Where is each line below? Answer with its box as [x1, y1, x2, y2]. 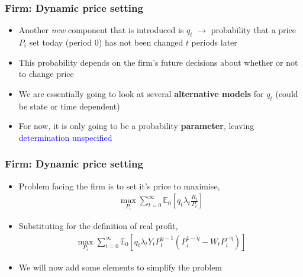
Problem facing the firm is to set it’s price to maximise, [18, 179, 220, 192]
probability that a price [211, 24, 296, 36]
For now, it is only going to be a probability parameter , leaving [18, 120, 254, 132]
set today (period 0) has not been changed [29, 36, 183, 49]
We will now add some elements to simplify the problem [18, 260, 223, 273]
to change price [18, 67, 74, 80]
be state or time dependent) [18, 99, 120, 112]
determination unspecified [18, 131, 112, 143]
